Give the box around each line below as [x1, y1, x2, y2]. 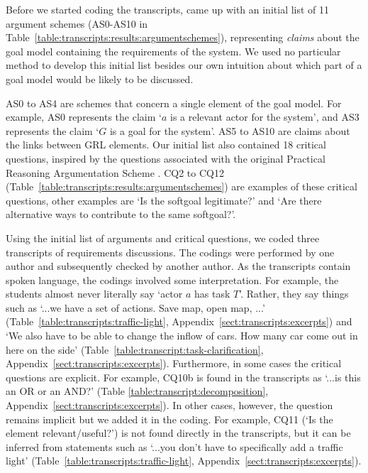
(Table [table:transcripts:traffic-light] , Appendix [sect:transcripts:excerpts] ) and [6, 314, 352, 329]
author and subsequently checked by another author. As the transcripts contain [6, 259, 351, 273]
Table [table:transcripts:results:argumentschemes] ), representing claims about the [6, 30, 359, 45]
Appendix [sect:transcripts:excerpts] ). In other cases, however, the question [6, 398, 333, 413]
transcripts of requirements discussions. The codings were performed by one [6, 244, 335, 259]
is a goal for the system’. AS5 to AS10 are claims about [109, 123, 350, 138]
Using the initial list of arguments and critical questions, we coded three [6, 230, 320, 245]
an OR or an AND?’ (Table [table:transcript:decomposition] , [6, 384, 269, 398]
